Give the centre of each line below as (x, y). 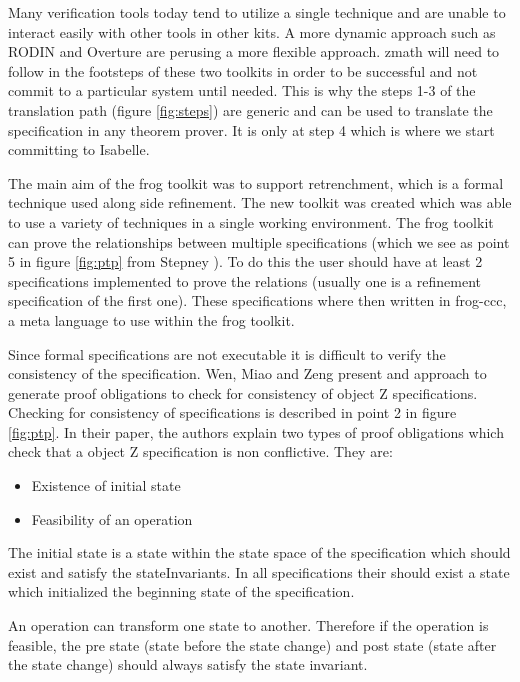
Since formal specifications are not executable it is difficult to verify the (227, 353)
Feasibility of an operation (112, 518)
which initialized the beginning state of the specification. (181, 591)
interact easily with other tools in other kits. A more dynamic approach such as (252, 31)
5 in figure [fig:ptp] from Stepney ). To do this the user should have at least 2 (245, 261)
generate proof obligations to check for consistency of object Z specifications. (243, 392)
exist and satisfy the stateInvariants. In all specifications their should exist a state (259, 571)
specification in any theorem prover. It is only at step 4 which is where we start (251, 129)
